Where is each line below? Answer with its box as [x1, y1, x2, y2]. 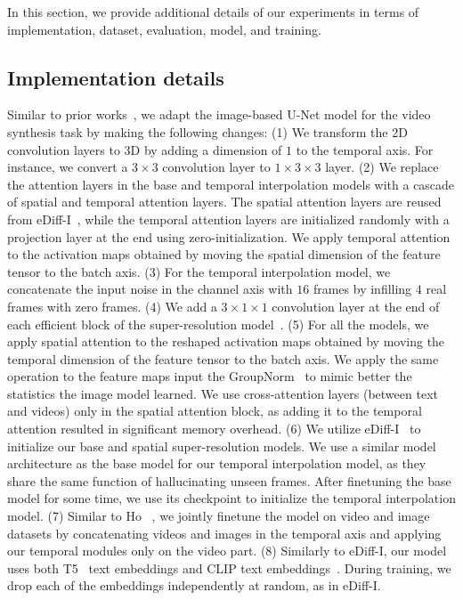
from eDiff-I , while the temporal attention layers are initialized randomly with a [7, 209, 450, 228]
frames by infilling [313, 280, 412, 298]
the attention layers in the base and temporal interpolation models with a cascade [7, 174, 455, 193]
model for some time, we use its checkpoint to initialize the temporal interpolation [7, 489, 456, 507]
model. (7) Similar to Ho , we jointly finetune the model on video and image [7, 507, 430, 525]
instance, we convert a [7, 158, 128, 176]
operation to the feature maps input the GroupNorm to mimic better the [7, 367, 412, 385]
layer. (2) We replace [325, 158, 439, 176]
